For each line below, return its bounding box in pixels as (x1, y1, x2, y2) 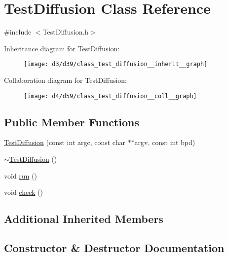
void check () (4, 187, 43, 197)
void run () (4, 170, 37, 181)
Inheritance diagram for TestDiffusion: (4, 43, 120, 53)
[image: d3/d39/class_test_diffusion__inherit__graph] (24, 61, 208, 68)
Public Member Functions (4, 114, 139, 129)
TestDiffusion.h (42, 27, 89, 37)
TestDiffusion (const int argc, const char (4, 137, 125, 147)
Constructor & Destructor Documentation (4, 240, 225, 255)
